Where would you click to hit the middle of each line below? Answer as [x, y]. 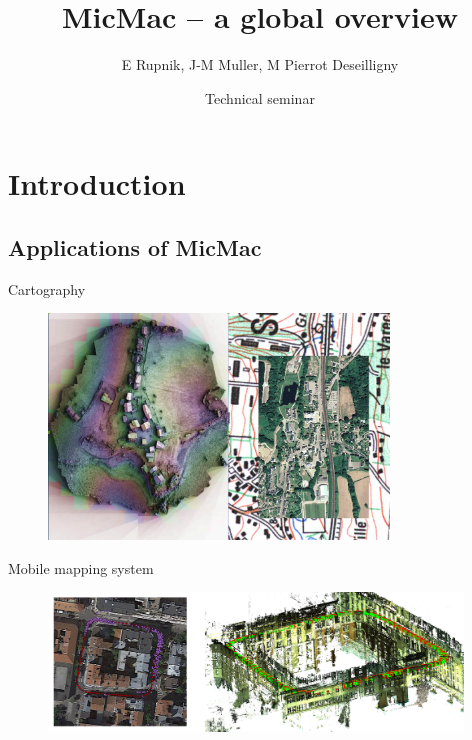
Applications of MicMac [135, 246]
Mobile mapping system [81, 567]
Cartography [47, 288]
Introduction [97, 183]
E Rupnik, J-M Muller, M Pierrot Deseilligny [260, 64]
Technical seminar [260, 97]
